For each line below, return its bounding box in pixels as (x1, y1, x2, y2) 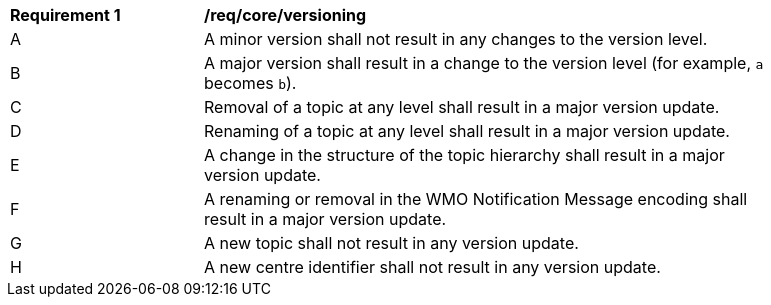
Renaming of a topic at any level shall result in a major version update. (204, 121, 730, 141)
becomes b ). (204, 73, 297, 93)
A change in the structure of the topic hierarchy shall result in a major (204, 145, 725, 165)
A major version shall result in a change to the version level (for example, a (204, 53, 764, 73)
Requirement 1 (10, 5, 121, 25)
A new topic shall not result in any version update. (204, 233, 579, 253)
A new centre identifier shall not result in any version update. (204, 257, 661, 277)
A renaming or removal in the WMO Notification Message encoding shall (204, 189, 748, 209)
